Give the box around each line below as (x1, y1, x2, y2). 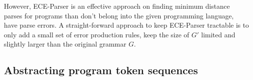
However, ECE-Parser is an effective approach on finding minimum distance (4, 1, 230, 11)
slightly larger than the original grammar (4, 39, 126, 49)
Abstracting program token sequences (4, 63, 198, 78)
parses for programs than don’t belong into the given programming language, (4, 10, 234, 20)
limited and (201, 29, 235, 39)
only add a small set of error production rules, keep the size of (4, 29, 189, 39)
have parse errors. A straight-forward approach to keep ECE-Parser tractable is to (4, 20, 249, 30)
